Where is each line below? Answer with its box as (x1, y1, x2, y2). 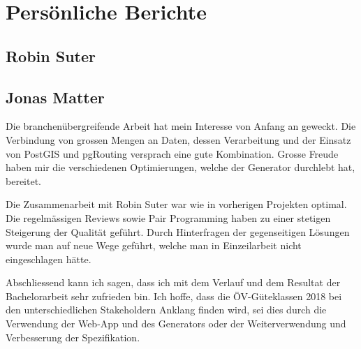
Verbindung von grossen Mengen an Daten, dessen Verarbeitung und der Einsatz (6, 132, 351, 147)
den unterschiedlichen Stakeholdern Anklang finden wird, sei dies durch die (6, 302, 327, 317)
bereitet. (6, 173, 41, 188)
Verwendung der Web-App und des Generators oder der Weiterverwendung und (6, 316, 346, 331)
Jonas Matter (6, 86, 105, 107)
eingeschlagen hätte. (6, 251, 91, 266)
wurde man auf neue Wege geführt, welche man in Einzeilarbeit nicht (6, 238, 302, 253)
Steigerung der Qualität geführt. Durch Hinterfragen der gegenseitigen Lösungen (6, 224, 350, 239)
